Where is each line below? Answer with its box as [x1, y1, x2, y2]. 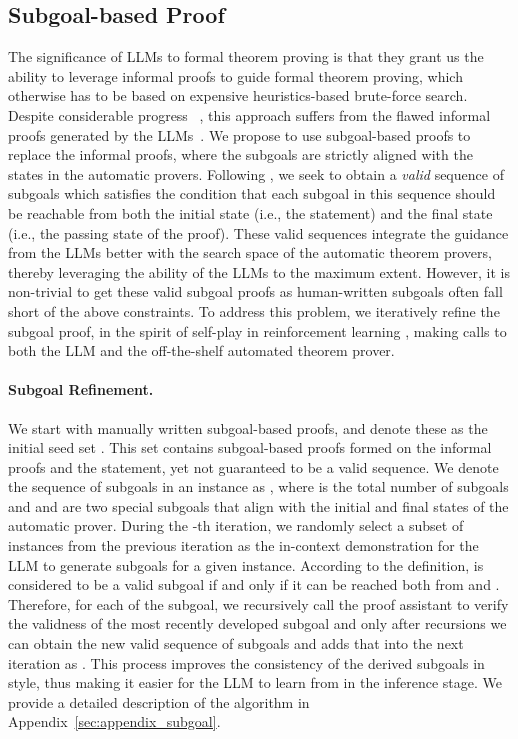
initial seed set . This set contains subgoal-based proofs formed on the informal [8, 437, 492, 458]
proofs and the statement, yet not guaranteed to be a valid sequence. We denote [8, 456, 499, 477]
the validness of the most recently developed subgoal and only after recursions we [8, 613, 507, 634]
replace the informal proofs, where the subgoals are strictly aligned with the [8, 144, 473, 165]
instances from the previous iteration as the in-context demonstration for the [8, 535, 479, 556]
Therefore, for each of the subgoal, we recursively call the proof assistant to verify [8, 593, 509, 614]
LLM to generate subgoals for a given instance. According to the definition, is [8, 554, 484, 575]
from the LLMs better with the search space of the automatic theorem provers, [8, 242, 492, 263]
